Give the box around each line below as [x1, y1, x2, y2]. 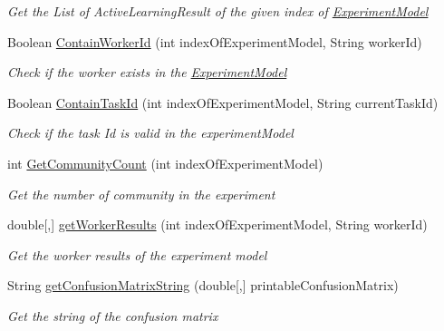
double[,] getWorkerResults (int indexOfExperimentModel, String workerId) [7, 215, 428, 234]
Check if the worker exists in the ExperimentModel [7, 63, 287, 82]
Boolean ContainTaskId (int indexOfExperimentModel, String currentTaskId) [7, 92, 439, 112]
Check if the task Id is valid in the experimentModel [7, 123, 294, 142]
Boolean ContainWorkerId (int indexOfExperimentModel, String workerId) [7, 32, 422, 51]
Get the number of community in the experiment [7, 184, 275, 203]
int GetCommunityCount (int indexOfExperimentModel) [7, 153, 323, 172]
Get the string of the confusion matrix [7, 306, 218, 325]
